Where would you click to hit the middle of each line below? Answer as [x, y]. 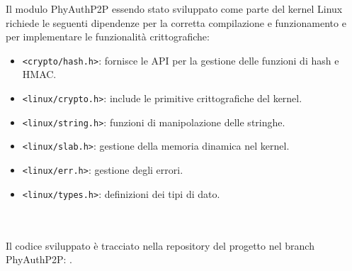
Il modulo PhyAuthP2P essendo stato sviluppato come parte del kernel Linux [174, 9]
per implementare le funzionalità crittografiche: [108, 37]
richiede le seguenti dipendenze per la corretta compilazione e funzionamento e [176, 22]
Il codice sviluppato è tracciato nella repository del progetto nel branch [160, 245]
